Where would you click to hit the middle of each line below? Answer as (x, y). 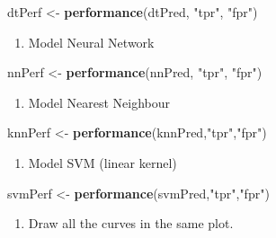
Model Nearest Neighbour (99, 102)
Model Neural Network (91, 42)
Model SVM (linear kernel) (102, 162)
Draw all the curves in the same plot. (131, 223)
